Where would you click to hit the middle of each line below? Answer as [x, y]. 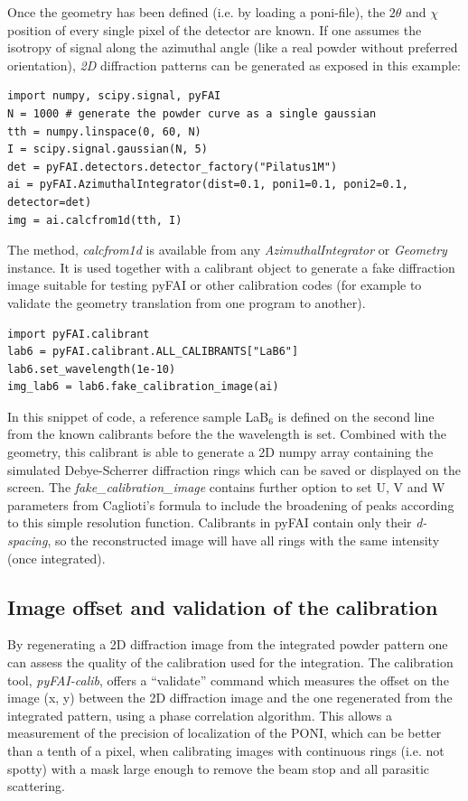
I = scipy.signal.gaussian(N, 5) [108, 149]
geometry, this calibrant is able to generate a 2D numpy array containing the [220, 452]
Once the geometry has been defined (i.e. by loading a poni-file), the [197, 12]
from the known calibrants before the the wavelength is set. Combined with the [227, 434]
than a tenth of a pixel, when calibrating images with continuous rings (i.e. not [226, 750]
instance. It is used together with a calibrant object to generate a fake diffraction [231, 267]
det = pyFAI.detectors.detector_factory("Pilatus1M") [173, 167]
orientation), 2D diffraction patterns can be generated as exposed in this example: [234, 65]
